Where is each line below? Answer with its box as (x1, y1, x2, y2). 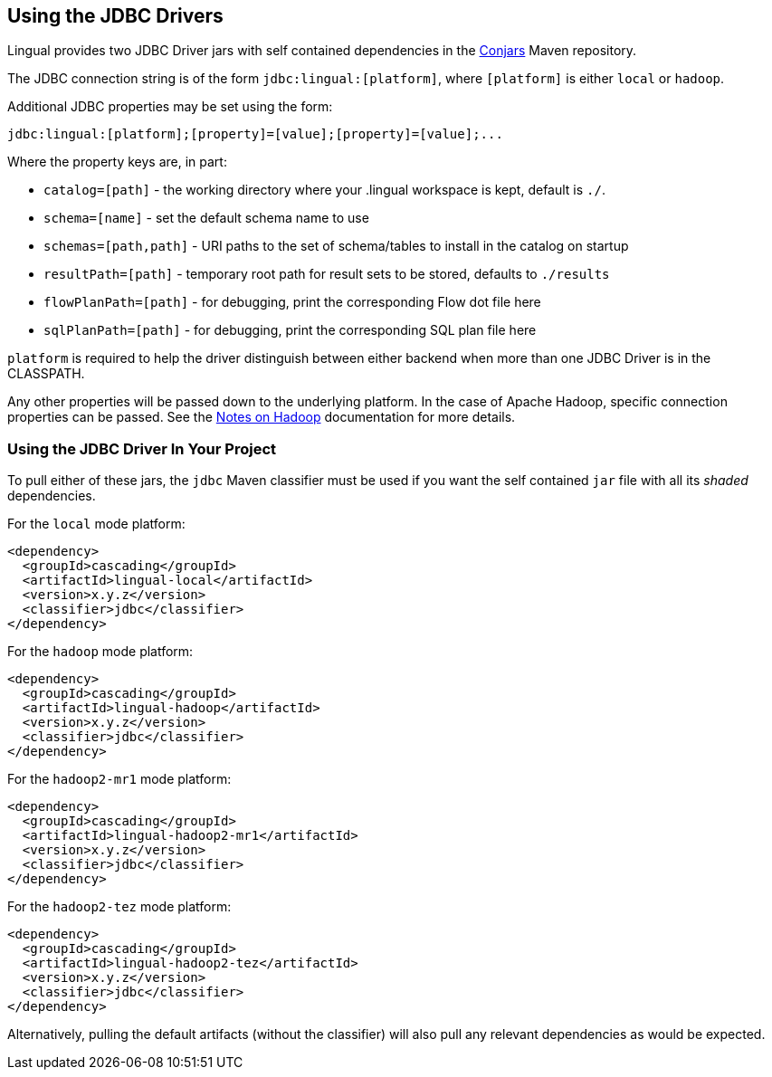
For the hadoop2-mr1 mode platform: (7, 771, 232, 787)
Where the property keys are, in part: (7, 154, 227, 170)
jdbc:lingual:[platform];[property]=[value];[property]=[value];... (7, 127, 503, 142)
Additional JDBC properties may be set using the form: (7, 99, 333, 115)
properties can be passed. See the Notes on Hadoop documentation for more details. (7, 409, 516, 425)
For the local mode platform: (7, 516, 186, 532)
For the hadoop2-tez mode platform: (7, 899, 232, 915)
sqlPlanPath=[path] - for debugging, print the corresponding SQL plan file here (43, 322, 537, 338)
